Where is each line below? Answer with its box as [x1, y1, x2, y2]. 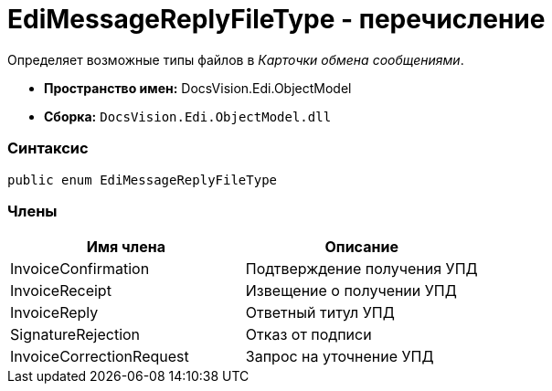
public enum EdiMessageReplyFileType [7, 172, 278, 187]
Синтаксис [7, 139, 89, 158]
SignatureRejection [10, 325, 141, 344]
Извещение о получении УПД [245, 281, 457, 301]
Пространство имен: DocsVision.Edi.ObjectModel [44, 79, 352, 96]
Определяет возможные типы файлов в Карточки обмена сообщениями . [7, 51, 464, 68]
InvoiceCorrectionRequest [10, 347, 189, 366]
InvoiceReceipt [10, 281, 111, 301]
